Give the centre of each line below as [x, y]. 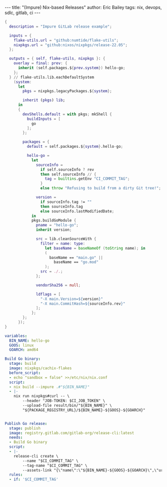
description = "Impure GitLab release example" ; [61, 27]
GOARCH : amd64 [24, 350]
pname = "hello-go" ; [57, 225]
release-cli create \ [36, 456]
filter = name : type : [63, 243]
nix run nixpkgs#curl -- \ [42, 396]
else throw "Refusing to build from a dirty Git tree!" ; [101, 188]
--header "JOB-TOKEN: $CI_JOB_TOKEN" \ [64, 401]
